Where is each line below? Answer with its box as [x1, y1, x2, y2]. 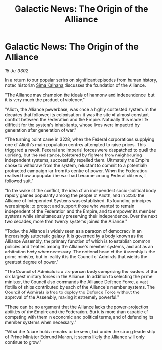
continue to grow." [5, 339, 42, 345]
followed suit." [5, 178, 34, 184]
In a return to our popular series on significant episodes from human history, [5, 77, 158, 83]
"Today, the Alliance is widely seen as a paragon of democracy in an [5, 228, 142, 233]
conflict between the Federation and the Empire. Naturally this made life [5, 117, 149, 122]
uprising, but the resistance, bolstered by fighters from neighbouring [5, 152, 142, 158]
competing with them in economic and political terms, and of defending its [5, 314, 154, 320]
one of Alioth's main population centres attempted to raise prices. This [5, 141, 146, 147]
